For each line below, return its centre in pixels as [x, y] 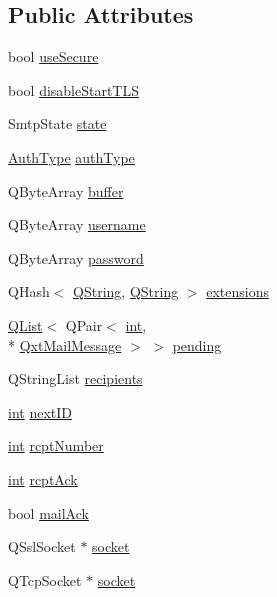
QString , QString [126, 291]
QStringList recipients [75, 378]
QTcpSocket [45, 579]
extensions [237, 291]
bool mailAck [48, 512]
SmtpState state [57, 123]
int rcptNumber [56, 445]
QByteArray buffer [66, 190]
